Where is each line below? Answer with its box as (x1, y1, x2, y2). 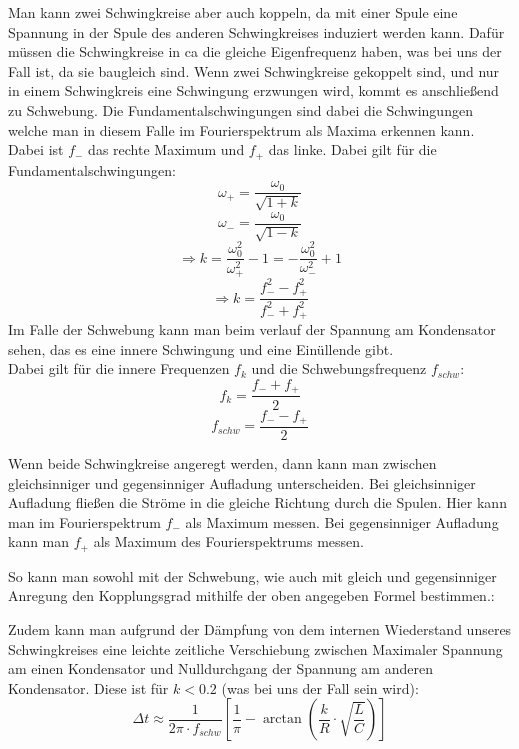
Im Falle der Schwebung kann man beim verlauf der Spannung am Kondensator (8, 319, 496, 340)
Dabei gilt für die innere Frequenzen (8, 358, 230, 379)
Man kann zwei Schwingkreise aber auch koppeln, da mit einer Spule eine (8, 2, 458, 22)
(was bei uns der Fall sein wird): (221, 677, 419, 698)
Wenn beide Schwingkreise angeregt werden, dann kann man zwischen (8, 452, 437, 473)
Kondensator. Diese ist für (8, 677, 169, 698)
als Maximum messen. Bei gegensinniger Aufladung (185, 511, 499, 532)
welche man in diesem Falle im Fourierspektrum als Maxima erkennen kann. (8, 119, 475, 140)
